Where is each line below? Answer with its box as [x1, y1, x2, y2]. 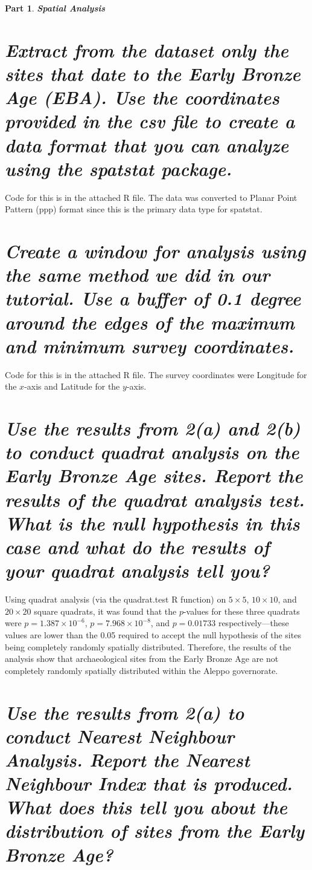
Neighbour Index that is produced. [5, 771, 293, 796]
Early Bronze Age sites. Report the [5, 463, 303, 488]
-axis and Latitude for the [24, 380, 120, 393]
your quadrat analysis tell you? [5, 558, 270, 583]
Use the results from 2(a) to [5, 699, 244, 725]
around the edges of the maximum [5, 309, 294, 335]
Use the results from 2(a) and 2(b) [5, 416, 301, 441]
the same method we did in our [5, 262, 270, 287]
